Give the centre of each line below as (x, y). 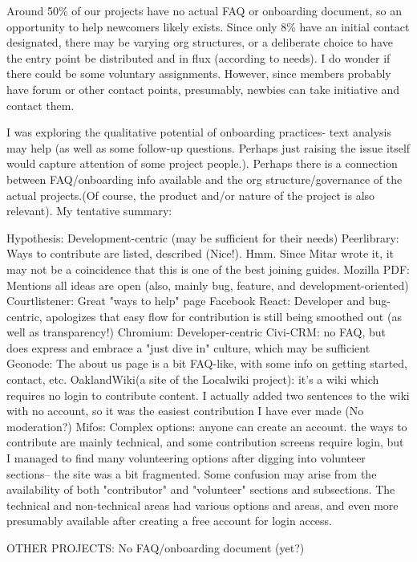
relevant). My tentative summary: (89, 211)
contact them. (40, 105)
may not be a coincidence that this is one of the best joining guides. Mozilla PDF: (208, 269)
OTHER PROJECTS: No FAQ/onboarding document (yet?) (156, 548)
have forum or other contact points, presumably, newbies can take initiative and (203, 89)
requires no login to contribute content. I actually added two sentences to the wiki (208, 395)
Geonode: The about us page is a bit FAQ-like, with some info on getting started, (207, 363)
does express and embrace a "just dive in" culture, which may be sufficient (188, 347)
